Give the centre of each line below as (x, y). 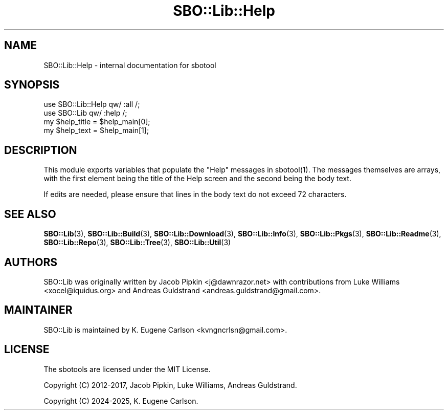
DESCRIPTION (41, 150)
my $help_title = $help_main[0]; (97, 122)
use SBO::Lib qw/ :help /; (85, 113)
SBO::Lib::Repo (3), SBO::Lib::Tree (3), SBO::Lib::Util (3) (137, 243)
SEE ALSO (30, 214)
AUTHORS (31, 262)
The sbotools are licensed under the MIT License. (127, 369)
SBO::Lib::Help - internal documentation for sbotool (130, 65)
